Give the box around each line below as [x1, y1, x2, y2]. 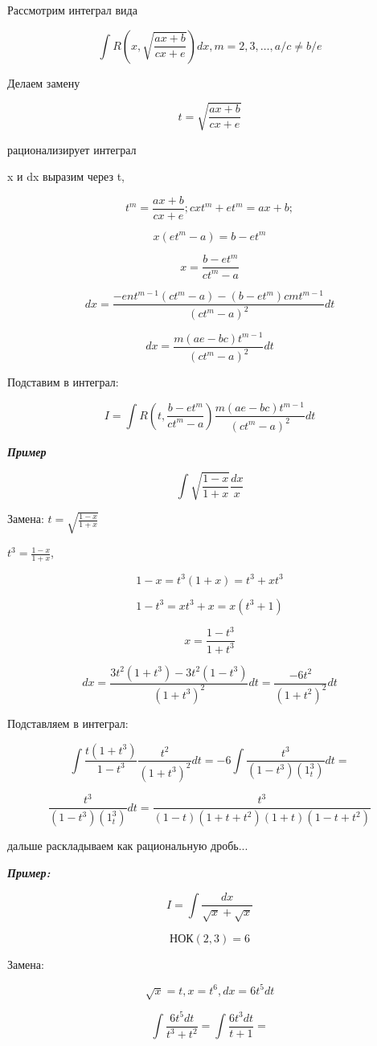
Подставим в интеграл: [7, 374, 119, 390]
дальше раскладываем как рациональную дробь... [7, 837, 248, 854]
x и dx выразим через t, [7, 168, 125, 185]
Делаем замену [7, 74, 80, 91]
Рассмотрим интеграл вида [7, 2, 137, 18]
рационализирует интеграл [7, 141, 137, 157]
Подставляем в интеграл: [7, 714, 129, 731]
